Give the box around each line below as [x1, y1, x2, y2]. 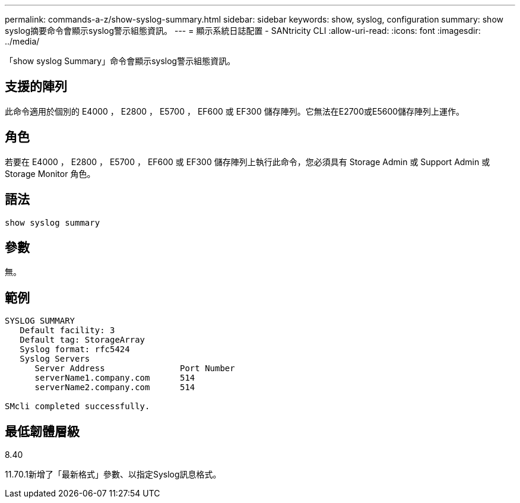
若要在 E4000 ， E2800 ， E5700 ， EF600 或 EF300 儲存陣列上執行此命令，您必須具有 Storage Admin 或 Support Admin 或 [5, 156, 490, 167]
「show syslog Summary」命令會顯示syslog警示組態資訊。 [5, 56, 236, 66]
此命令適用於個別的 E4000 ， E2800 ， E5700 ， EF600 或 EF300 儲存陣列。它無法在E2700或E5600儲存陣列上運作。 [5, 106, 465, 116]
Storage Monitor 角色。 [5, 168, 96, 179]
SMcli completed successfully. [5, 401, 150, 412]
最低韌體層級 [5, 423, 80, 439]
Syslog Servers [20, 354, 90, 364]
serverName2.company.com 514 [34, 382, 195, 393]
